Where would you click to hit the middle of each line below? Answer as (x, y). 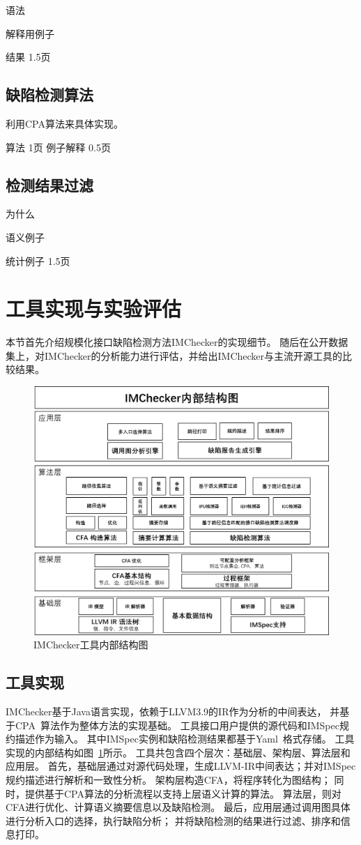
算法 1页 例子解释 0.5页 (58, 147)
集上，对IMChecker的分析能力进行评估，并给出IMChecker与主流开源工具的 (174, 355)
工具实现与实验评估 (94, 309)
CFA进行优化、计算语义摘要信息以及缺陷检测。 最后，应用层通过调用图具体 (178, 807)
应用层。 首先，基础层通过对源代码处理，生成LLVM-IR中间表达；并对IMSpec (181, 766)
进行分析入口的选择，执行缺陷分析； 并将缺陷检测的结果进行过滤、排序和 (173, 820)
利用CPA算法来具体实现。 (64, 123)
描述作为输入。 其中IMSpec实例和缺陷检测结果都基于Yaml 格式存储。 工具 (185, 739)
